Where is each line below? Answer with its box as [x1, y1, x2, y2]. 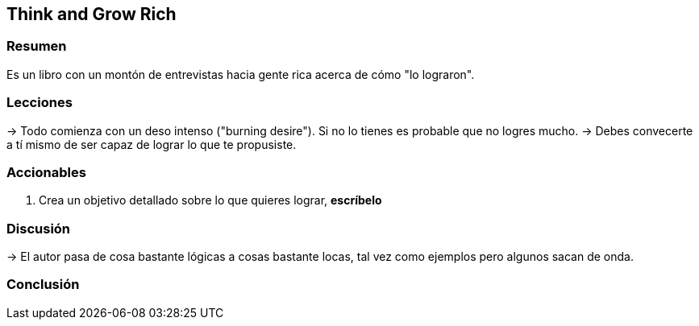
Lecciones [6, 94, 73, 111]
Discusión [6, 220, 71, 237]
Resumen [6, 38, 67, 55]
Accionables [6, 163, 86, 180]
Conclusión [6, 276, 80, 293]
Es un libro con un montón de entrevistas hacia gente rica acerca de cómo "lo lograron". [6, 67, 475, 81]
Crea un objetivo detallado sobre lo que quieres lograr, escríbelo [39, 193, 382, 208]
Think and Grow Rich [6, 4, 177, 24]
